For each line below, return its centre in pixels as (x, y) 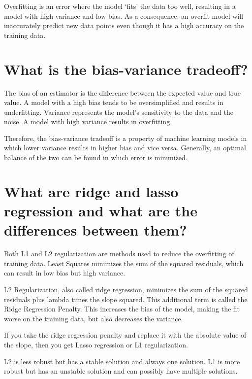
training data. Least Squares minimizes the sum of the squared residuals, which (124, 263)
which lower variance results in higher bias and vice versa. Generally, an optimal (125, 148)
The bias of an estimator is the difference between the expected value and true (122, 92)
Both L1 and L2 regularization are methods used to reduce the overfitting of (119, 254)
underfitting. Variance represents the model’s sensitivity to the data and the (119, 112)
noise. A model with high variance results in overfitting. (88, 121)
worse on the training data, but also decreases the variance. (94, 318)
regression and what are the (101, 211)
